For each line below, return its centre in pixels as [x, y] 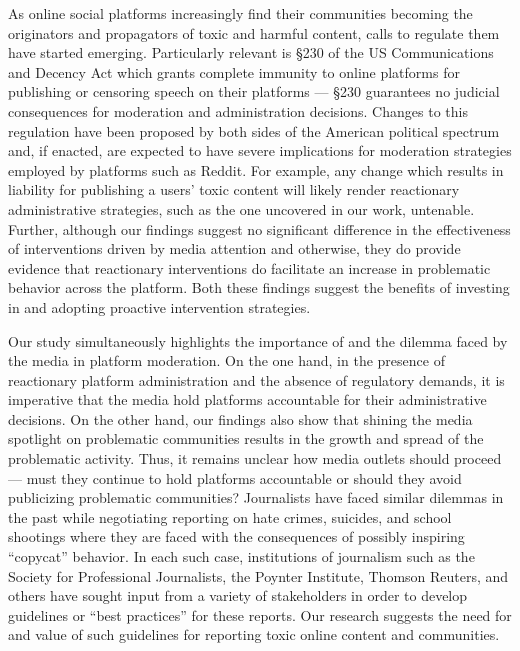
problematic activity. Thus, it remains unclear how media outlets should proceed [255, 458]
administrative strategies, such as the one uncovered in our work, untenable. [241, 208]
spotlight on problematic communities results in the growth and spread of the [246, 438]
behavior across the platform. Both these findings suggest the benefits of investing [259, 287]
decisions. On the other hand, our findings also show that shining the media [240, 418]
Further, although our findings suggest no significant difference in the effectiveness [259, 228]
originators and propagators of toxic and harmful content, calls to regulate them [254, 32]
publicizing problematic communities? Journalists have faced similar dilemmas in [256, 497]
